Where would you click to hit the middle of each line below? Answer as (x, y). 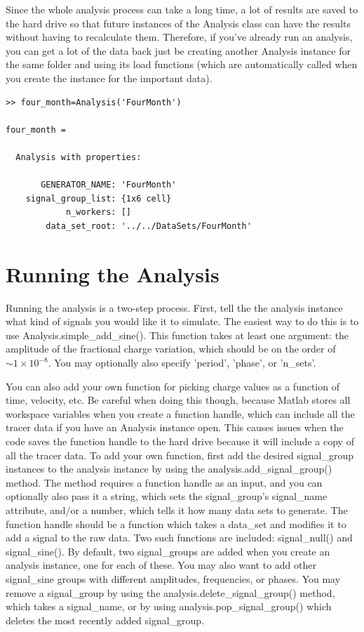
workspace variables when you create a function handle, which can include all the (180, 413)
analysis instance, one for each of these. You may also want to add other (161, 565)
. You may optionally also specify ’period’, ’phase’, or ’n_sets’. (182, 362)
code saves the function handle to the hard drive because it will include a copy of (180, 441)
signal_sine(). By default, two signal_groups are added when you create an (168, 551)
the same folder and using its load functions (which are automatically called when (182, 64)
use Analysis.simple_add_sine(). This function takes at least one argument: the (177, 335)
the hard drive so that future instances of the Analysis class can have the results (178, 23)
